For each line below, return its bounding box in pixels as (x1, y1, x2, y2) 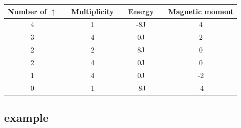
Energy (128, 6, 154, 16)
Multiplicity (71, 6, 114, 16)
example (4, 110, 49, 125)
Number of (8, 6, 47, 16)
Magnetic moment (168, 6, 234, 16)
